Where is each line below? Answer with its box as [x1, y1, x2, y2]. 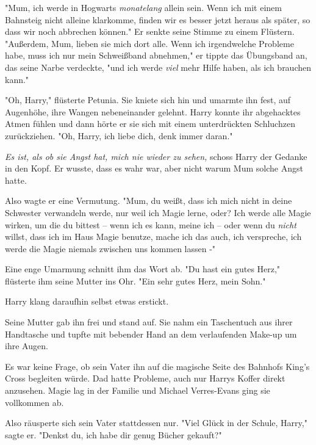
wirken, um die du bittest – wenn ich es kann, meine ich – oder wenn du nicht [5, 218, 296, 231]
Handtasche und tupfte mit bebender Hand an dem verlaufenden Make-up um [5, 327, 297, 340]
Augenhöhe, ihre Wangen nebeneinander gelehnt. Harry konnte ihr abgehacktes [5, 105, 301, 118]
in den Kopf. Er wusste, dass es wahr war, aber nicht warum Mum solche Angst [5, 162, 303, 175]
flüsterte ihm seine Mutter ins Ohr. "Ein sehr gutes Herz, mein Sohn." [5, 274, 266, 287]
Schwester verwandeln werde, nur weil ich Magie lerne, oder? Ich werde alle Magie [5, 206, 311, 219]
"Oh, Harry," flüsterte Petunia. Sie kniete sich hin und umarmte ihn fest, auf [5, 93, 291, 106]
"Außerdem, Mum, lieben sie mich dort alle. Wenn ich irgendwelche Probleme [5, 37, 294, 49]
